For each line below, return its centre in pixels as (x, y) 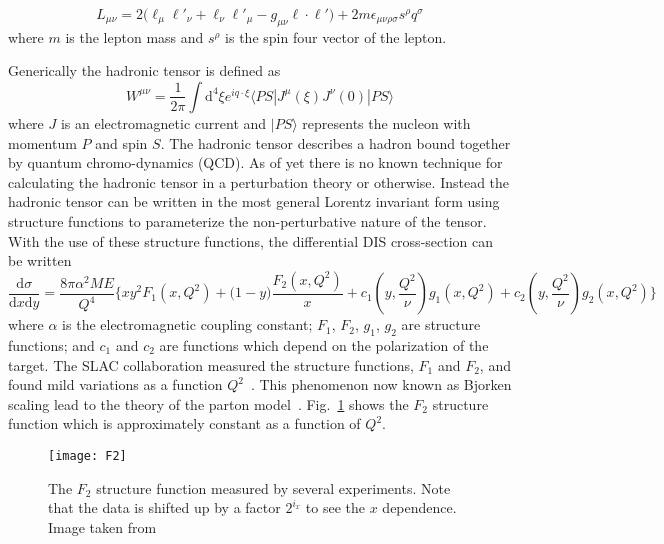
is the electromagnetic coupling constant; (187, 324)
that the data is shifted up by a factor (164, 507)
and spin (121, 142)
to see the (335, 507)
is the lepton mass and (134, 36)
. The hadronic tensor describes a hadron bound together (335, 142)
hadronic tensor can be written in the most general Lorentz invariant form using (254, 201)
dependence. (419, 507)
